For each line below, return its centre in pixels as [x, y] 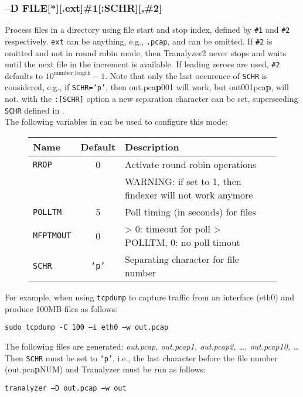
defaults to [24, 75]
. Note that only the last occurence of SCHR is [186, 75]
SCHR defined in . [35, 110]
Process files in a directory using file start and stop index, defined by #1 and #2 [147, 30]
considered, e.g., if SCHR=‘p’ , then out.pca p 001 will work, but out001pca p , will [147, 87]
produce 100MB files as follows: [61, 308]
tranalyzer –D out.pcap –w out [66, 388]
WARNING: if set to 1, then [183, 181]
